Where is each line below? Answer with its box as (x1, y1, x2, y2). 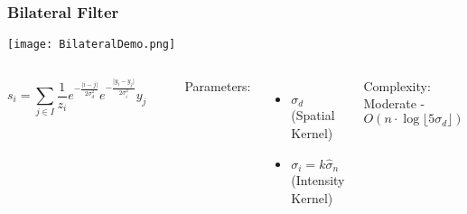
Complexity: (363, 76, 431, 95)
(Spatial (291, 106, 335, 125)
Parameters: (184, 76, 251, 95)
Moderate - (363, 94, 425, 113)
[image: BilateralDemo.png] (7, 38, 176, 51)
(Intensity (291, 170, 345, 189)
